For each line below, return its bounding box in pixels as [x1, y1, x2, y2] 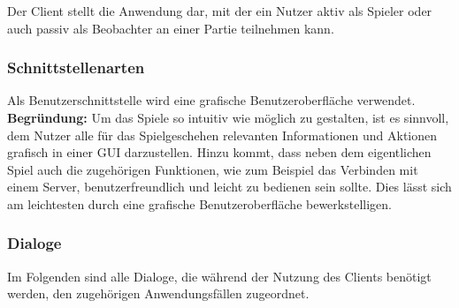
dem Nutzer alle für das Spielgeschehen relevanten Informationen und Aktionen [7, 125, 438, 144]
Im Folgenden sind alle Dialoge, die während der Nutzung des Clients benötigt [7, 267, 432, 285]
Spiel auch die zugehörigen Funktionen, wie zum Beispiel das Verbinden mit [7, 160, 418, 178]
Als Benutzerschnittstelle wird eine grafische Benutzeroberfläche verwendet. [7, 91, 416, 109]
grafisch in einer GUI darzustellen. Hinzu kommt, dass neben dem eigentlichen [7, 143, 432, 162]
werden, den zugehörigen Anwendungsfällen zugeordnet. [7, 284, 310, 303]
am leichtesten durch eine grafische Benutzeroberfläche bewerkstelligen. [7, 194, 392, 213]
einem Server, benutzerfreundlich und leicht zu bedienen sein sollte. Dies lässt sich [7, 177, 452, 196]
